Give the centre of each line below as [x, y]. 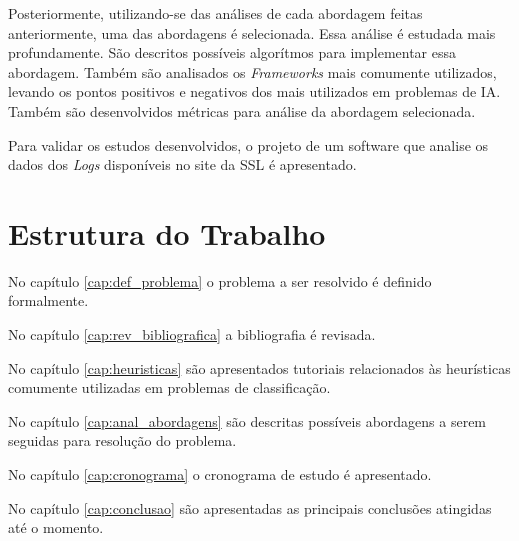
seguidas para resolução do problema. [122, 440]
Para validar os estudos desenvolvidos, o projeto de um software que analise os [248, 144]
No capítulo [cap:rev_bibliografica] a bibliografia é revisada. [192, 334]
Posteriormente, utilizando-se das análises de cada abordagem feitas [215, 13]
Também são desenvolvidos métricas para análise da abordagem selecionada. [242, 110]
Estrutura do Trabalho [167, 232]
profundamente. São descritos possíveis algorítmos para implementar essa [232, 52]
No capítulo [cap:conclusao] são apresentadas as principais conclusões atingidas [250, 507]
